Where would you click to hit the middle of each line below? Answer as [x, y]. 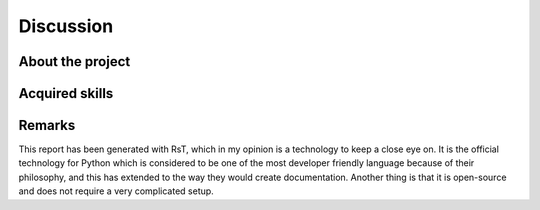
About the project [74, 61]
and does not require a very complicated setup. [116, 191]
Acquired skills [66, 93]
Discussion [66, 26]
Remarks [47, 125]
